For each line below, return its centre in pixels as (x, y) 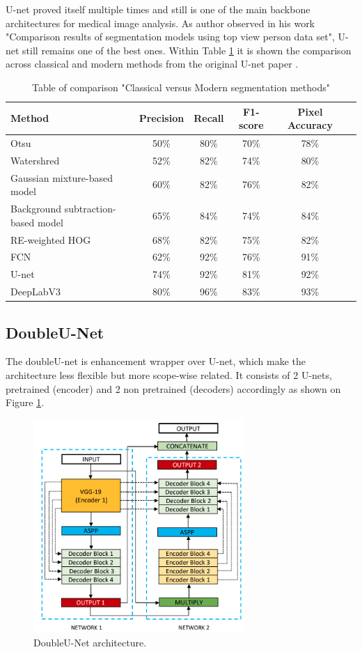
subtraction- (90, 209)
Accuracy (310, 125)
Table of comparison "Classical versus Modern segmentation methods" (181, 87)
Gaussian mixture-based (62, 177)
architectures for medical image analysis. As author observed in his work (160, 23)
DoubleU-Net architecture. (90, 642)
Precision (162, 118)
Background (36, 209)
